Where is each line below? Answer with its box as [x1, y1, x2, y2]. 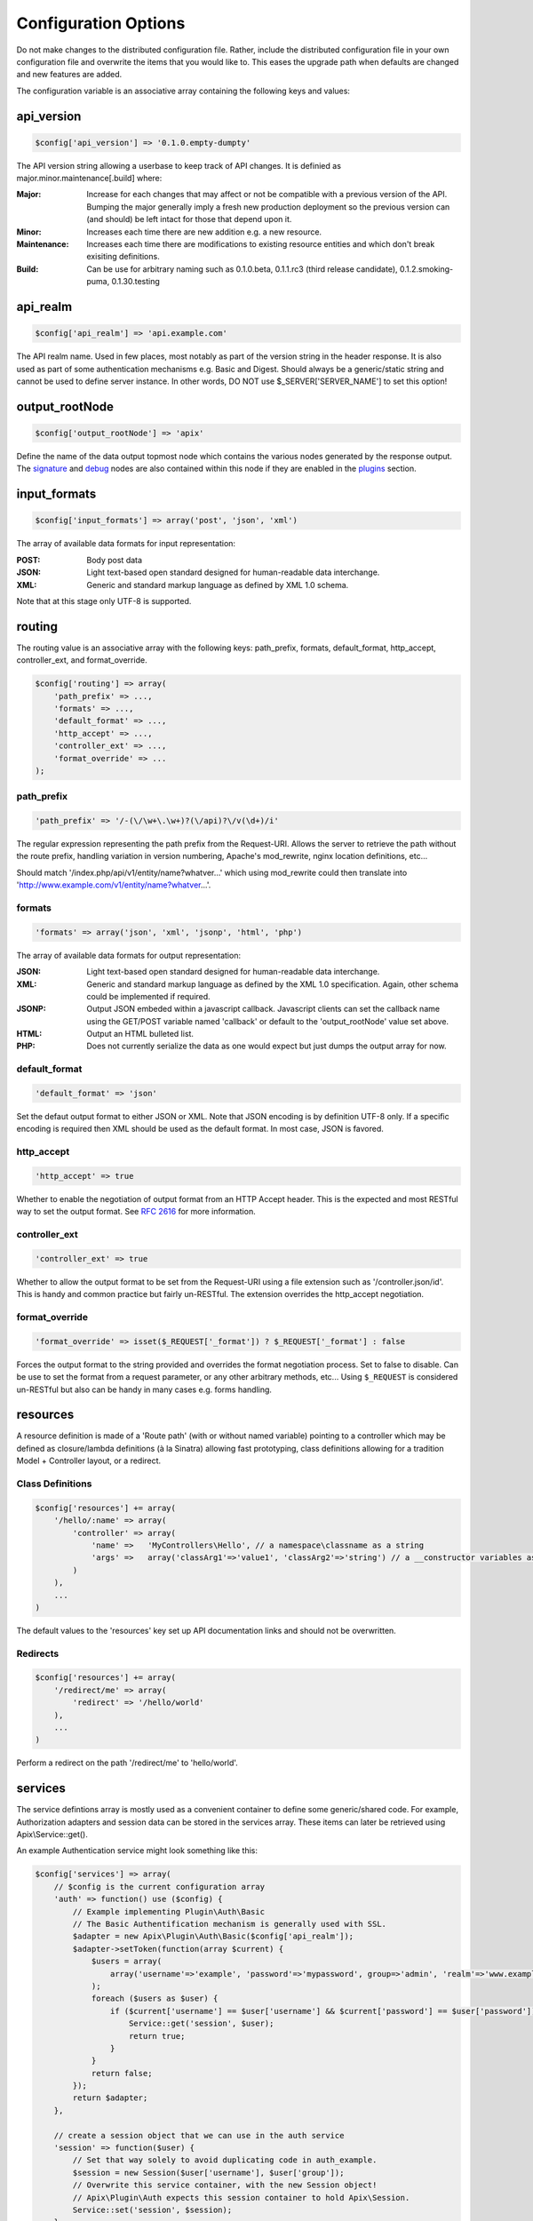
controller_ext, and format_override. [16, 655, 147, 665]
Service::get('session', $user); [129, 2018, 274, 2029]
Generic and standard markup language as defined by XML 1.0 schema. [86, 579, 349, 590]
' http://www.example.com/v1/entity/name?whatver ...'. [16, 880, 211, 890]
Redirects [16, 1647, 60, 1660]
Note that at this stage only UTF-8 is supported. [16, 595, 192, 606]
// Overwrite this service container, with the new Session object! [72, 2180, 378, 2190]
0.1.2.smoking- [399, 263, 453, 275]
